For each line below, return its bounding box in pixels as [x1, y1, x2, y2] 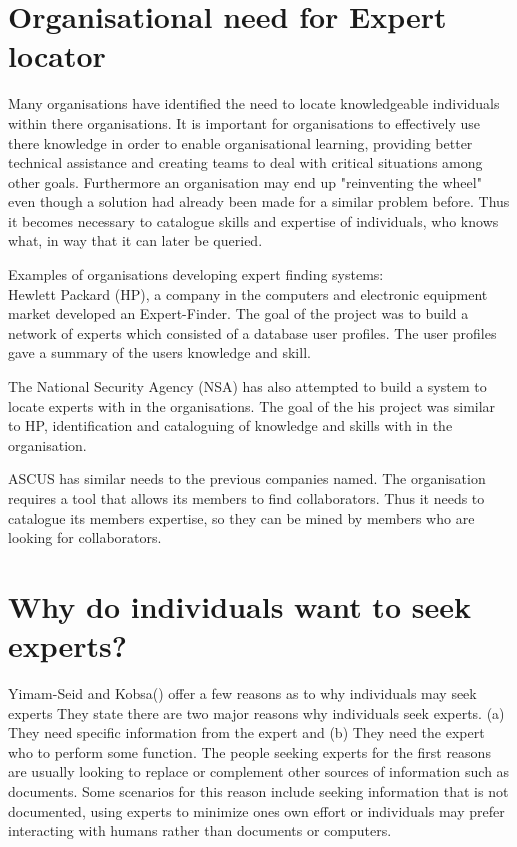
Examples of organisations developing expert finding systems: [8, 264, 384, 285]
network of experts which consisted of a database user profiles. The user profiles [8, 322, 497, 343]
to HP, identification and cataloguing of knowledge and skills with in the [8, 415, 453, 436]
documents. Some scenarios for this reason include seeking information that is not [8, 781, 509, 802]
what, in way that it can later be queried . [8, 230, 263, 251]
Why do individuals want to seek [8, 585, 471, 626]
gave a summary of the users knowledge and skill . [8, 342, 311, 363]
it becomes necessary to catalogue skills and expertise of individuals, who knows [8, 210, 499, 231]
